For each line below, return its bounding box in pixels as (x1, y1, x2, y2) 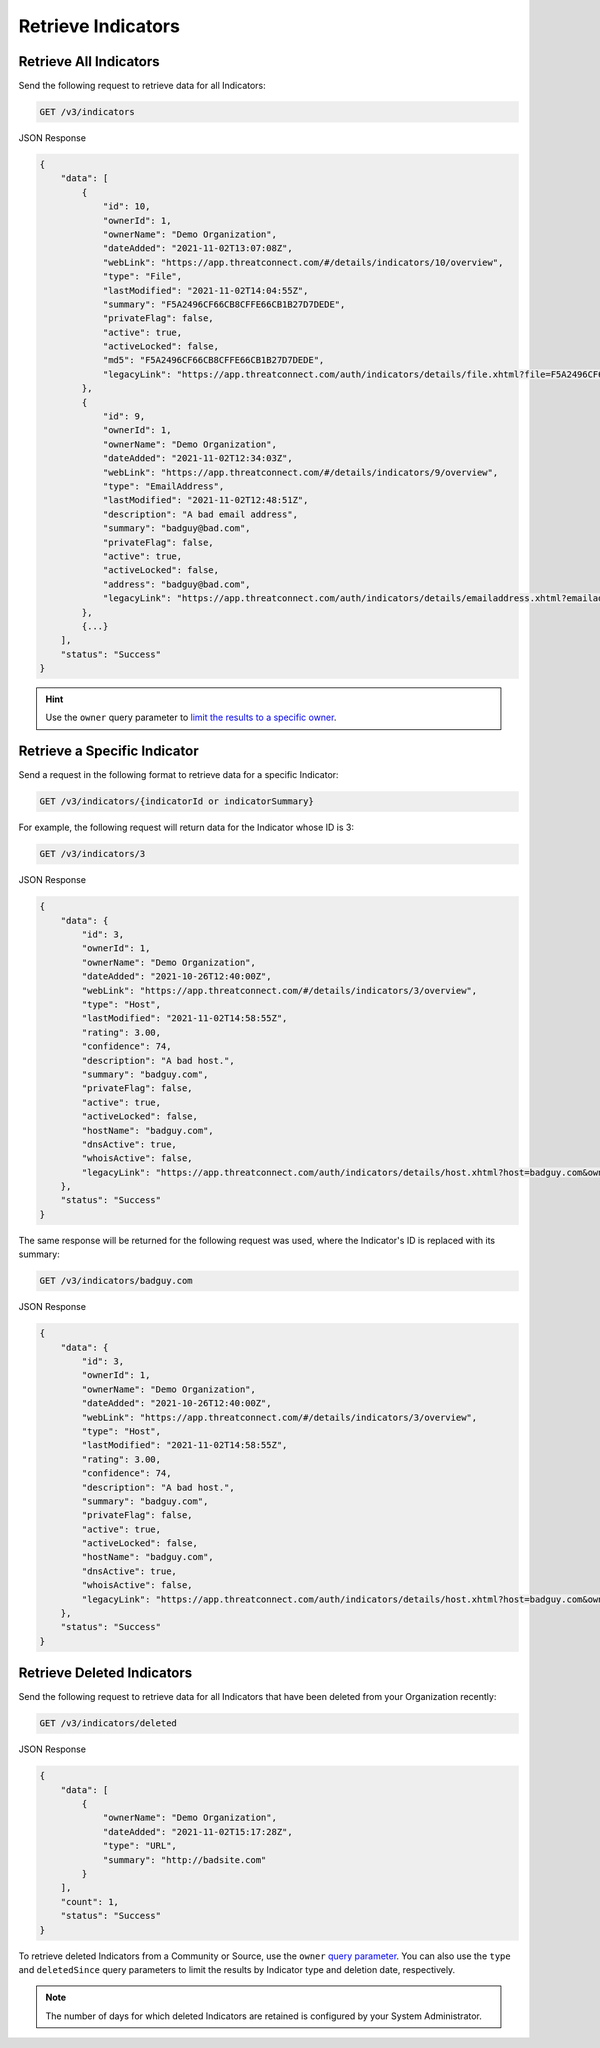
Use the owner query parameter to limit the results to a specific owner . (45, 711, 337, 724)
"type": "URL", (102, 1840, 177, 1852)
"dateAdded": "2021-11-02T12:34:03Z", (102, 453, 294, 464)
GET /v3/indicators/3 (39, 848, 146, 860)
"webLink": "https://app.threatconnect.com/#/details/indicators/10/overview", (102, 256, 504, 268)
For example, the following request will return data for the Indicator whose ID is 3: (18, 821, 355, 834)
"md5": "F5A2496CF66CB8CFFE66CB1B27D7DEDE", (102, 355, 325, 366)
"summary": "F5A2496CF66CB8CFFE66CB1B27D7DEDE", (102, 298, 346, 310)
